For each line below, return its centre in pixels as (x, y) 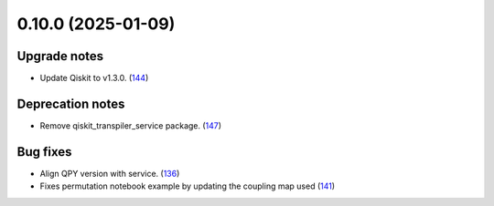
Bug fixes (44, 152)
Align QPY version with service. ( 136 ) (110, 173)
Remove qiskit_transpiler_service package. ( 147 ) (131, 125)
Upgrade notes (60, 56)
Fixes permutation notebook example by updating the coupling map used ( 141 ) (188, 186)
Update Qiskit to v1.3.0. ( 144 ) (94, 78)
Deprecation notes (71, 103)
